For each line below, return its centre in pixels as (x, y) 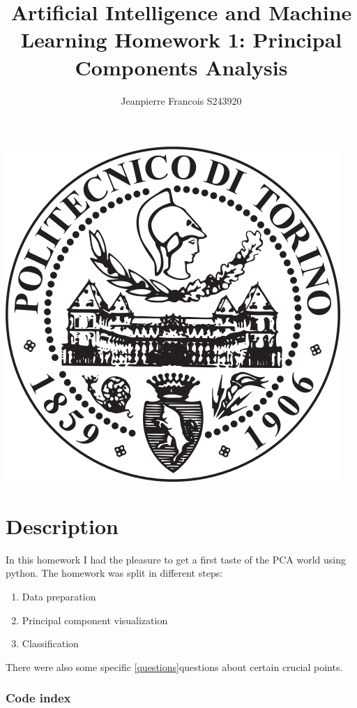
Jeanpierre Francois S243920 (181, 100)
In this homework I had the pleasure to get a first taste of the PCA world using (176, 559)
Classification (50, 643)
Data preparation (59, 596)
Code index (38, 698)
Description (62, 525)
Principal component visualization (95, 620)
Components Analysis (181, 67)
